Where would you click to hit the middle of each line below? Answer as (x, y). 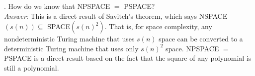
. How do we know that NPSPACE (57, 6)
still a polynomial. (32, 67)
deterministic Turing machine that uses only (71, 48)
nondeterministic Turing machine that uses (69, 39)
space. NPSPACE (192, 48)
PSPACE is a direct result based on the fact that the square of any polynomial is (128, 58)
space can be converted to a (201, 39)
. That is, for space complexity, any (158, 26)
